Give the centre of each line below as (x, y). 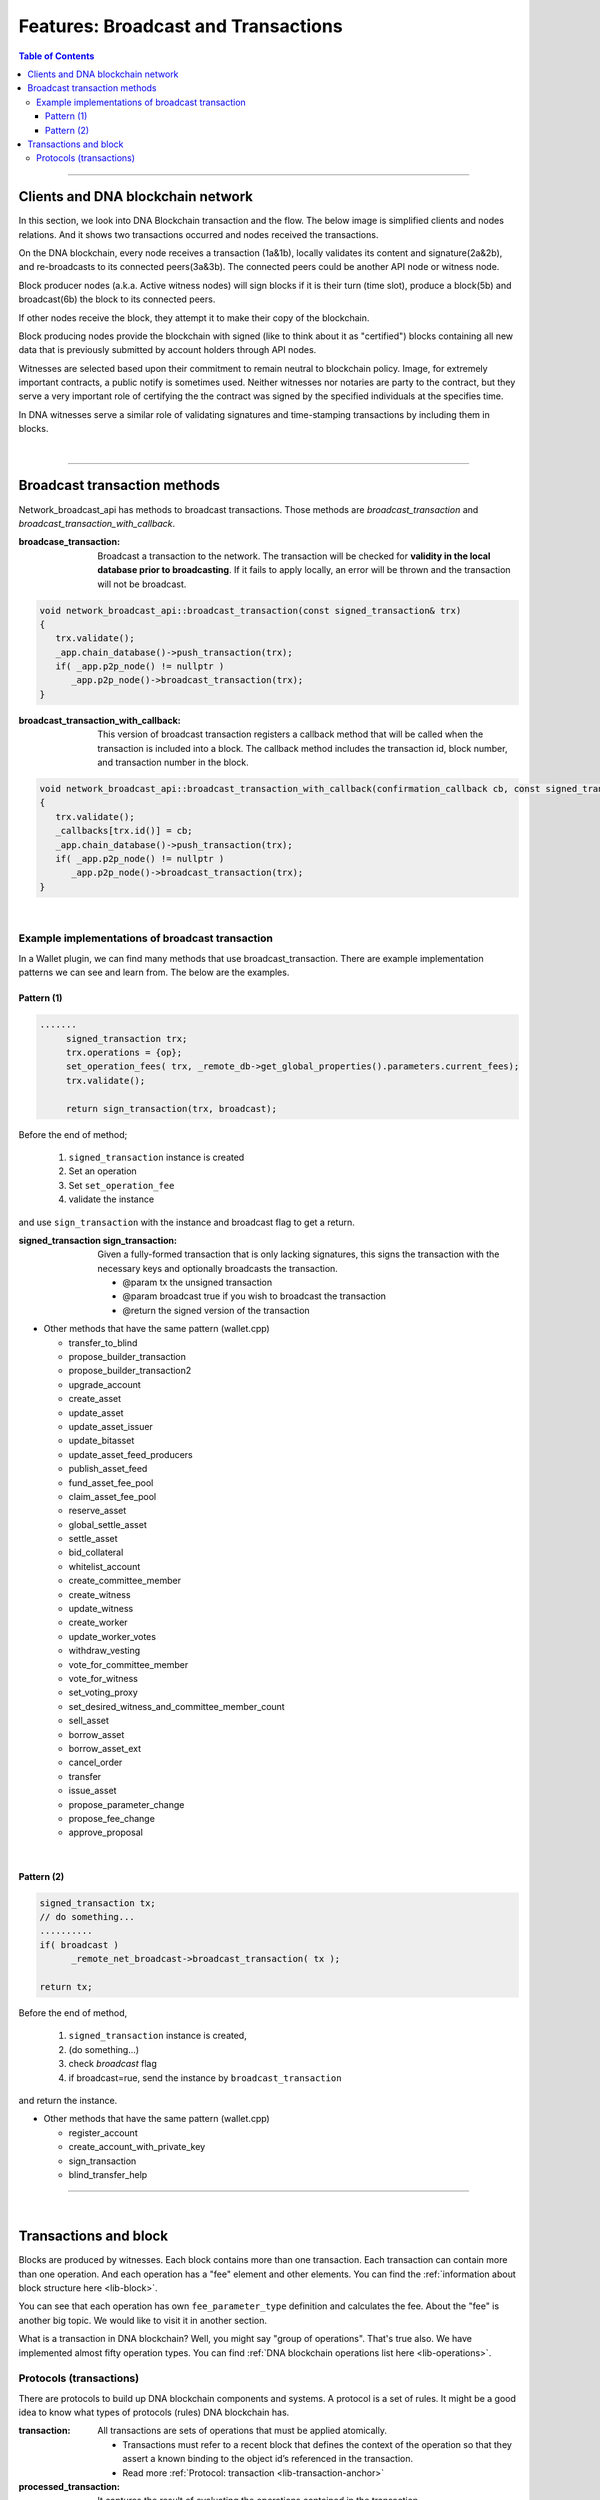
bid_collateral (96, 1552)
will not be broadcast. (142, 584)
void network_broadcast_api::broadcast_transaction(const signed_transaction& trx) (250, 610)
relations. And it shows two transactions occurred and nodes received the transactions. (198, 234)
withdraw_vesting (104, 1651)
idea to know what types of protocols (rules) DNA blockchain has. (154, 2412)
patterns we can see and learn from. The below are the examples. (154, 972)
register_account (103, 2132)
